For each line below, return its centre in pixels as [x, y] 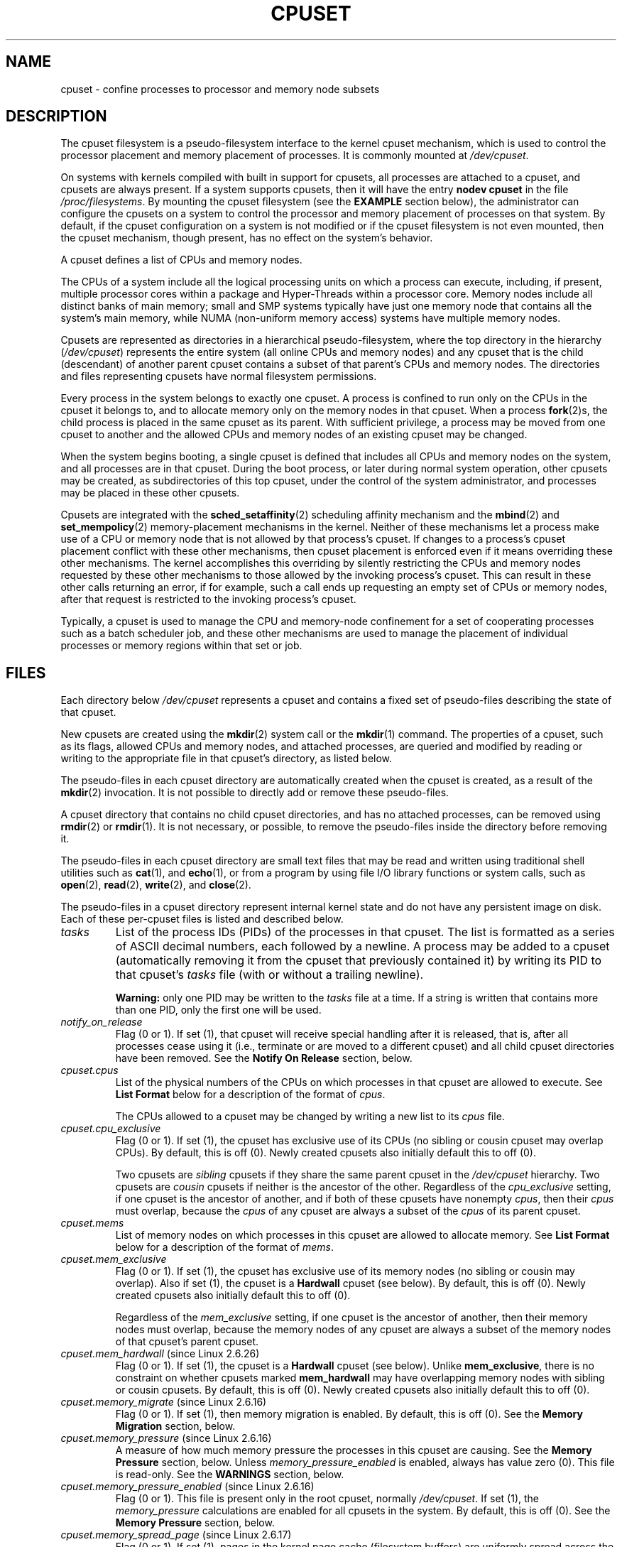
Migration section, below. [175, 1426]
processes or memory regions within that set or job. [181, 646]
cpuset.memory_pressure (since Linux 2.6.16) [166, 1438]
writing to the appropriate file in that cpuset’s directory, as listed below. [227, 759]
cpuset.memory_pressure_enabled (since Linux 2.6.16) [187, 1487]
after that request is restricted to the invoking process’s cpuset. [208, 599]
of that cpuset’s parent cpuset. [187, 1342]
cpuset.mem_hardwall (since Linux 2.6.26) [160, 1354]
